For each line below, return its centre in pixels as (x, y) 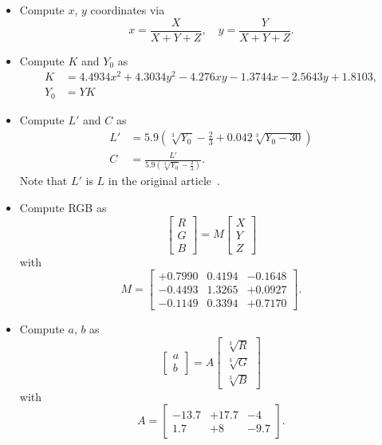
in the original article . (164, 181)
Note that (43, 181)
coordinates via (128, 10)
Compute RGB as (63, 207)
